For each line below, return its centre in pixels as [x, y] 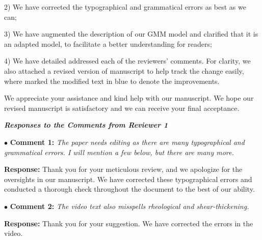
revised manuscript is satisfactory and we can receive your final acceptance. [122, 108]
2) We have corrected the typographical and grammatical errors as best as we [125, 7]
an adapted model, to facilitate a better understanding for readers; [108, 43]
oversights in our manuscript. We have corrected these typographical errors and [128, 179]
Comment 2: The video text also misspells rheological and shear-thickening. [129, 206]
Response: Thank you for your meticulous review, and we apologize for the [123, 169]
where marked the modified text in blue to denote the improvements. [112, 81]
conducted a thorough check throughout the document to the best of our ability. [129, 189]
